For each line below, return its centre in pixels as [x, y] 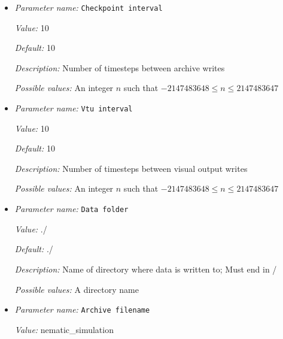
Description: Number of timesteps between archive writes [120, 67]
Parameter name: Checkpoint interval [89, 7]
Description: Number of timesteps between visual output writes [131, 168]
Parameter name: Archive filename [82, 309]
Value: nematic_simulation [64, 329]
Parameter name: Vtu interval [74, 108]
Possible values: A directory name [77, 289]
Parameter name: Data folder [71, 209]
